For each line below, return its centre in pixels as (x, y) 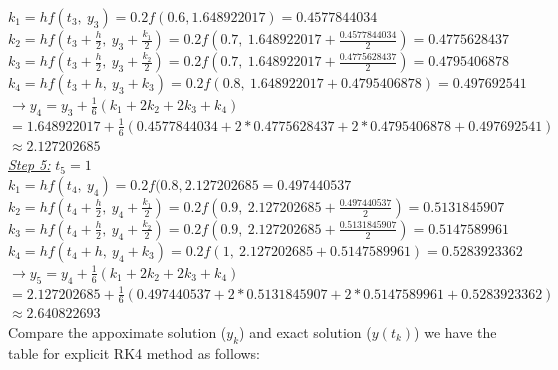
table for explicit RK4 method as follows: (134, 352)
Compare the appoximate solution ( (117, 332)
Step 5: (29, 164)
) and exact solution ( (305, 332)
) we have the (455, 332)
